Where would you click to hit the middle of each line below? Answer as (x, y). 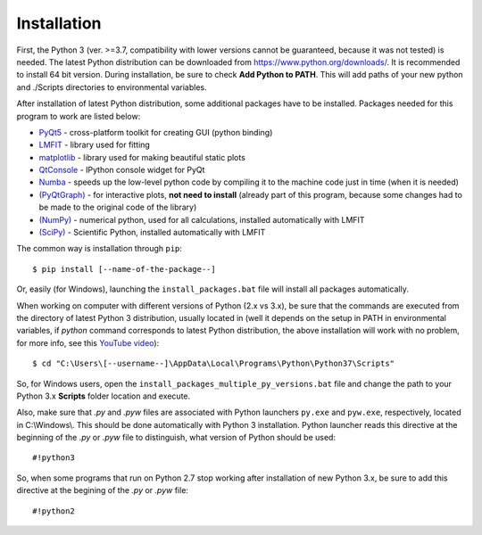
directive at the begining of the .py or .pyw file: (103, 490)
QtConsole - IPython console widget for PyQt (122, 170)
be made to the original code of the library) (118, 207)
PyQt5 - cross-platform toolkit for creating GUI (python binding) (156, 132)
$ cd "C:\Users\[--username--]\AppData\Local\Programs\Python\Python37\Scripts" (214, 364)
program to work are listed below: (79, 116)
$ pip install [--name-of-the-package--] (124, 269)
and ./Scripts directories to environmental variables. (112, 87)
